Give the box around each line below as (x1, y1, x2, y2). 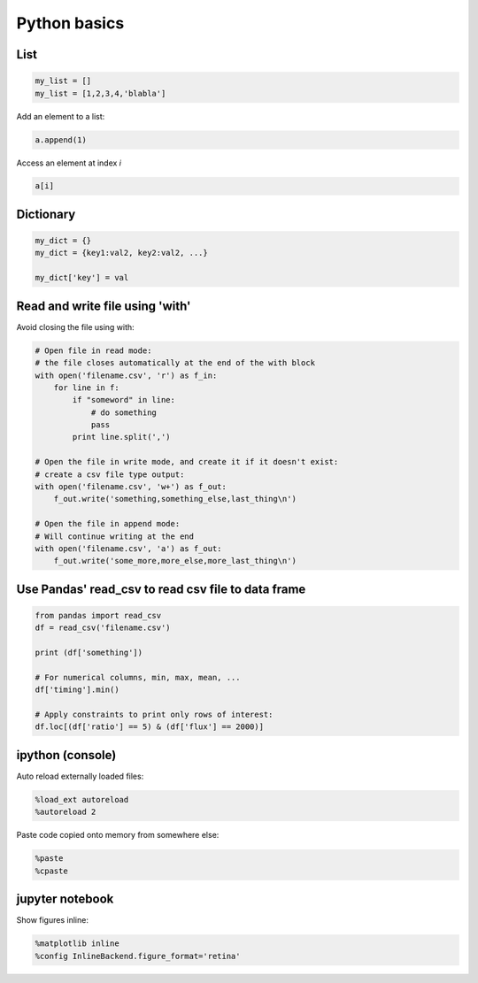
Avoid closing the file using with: (16, 321, 135, 332)
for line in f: (53, 382, 119, 393)
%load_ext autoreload (35, 795, 129, 804)
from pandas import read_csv (35, 611, 162, 620)
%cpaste (35, 865, 68, 876)
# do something (90, 407, 157, 418)
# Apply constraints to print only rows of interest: (35, 710, 274, 720)
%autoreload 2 (35, 807, 96, 818)
